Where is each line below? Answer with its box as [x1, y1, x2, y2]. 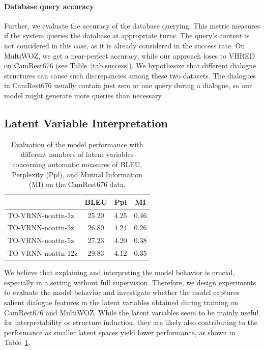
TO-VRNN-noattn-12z [8, 248, 78, 258]
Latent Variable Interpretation [4, 115, 168, 130]
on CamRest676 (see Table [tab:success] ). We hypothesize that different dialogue [4, 60, 256, 71]
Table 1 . [4, 337, 31, 347]
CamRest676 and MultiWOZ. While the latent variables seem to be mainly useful [4, 307, 259, 317]
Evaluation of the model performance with [11, 139, 143, 149]
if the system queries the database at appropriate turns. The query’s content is [4, 30, 250, 41]
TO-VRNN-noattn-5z [8, 235, 74, 246]
